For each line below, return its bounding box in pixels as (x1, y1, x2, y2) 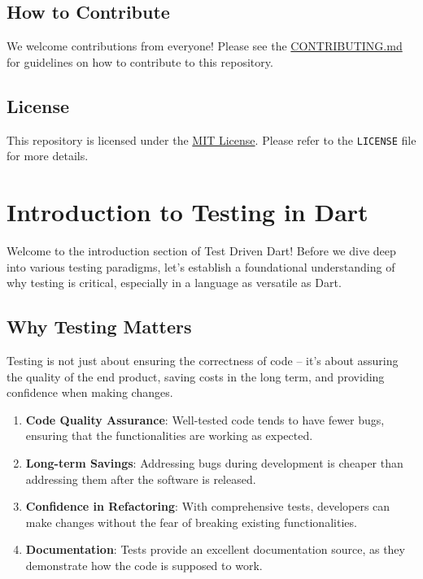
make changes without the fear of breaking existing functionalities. (25, 513, 357, 530)
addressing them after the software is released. (25, 470, 256, 487)
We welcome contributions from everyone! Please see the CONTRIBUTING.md (7, 37, 403, 54)
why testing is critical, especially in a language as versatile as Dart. (7, 274, 342, 291)
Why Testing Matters (7, 314, 192, 339)
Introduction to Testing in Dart (7, 195, 368, 229)
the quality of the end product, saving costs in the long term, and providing (7, 368, 385, 385)
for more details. (7, 147, 89, 164)
